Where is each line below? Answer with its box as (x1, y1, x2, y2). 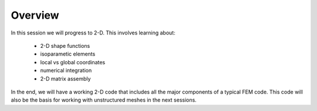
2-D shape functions (40, 42, 90, 49)
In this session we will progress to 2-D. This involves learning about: (11, 29, 176, 36)
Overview (11, 9, 59, 22)
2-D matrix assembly (40, 75, 91, 82)
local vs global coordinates (40, 58, 106, 65)
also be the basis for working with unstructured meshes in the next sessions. (11, 96, 197, 103)
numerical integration (40, 67, 92, 74)
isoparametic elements (40, 50, 96, 58)
